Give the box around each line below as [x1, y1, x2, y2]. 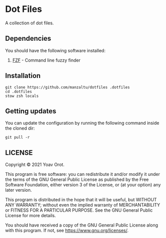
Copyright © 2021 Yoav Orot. [5, 161, 65, 167]
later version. [5, 187, 32, 193]
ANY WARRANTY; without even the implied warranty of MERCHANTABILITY [5, 202, 161, 208]
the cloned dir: [5, 125, 35, 131]
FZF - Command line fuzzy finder [12, 57, 81, 63]
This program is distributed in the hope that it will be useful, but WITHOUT [5, 197, 157, 203]
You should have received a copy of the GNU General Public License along [5, 222, 158, 228]
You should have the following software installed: [5, 47, 106, 53]
